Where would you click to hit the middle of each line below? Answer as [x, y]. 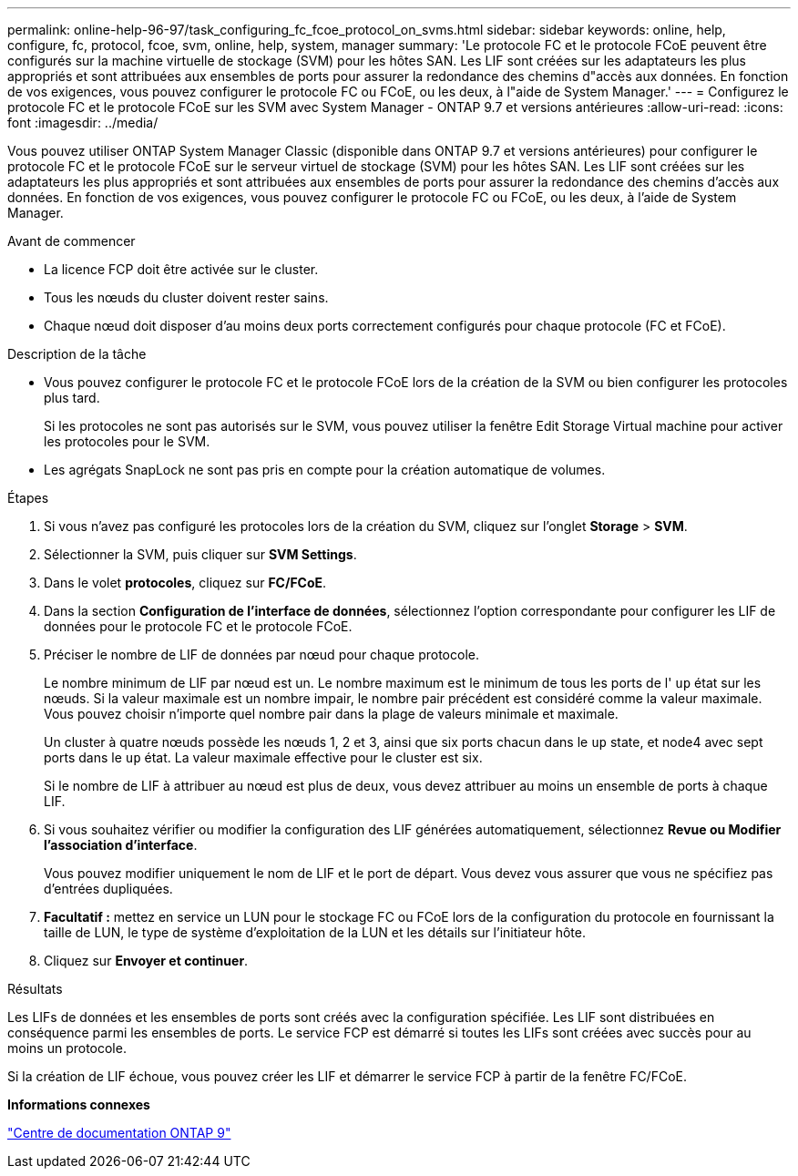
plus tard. [72, 398]
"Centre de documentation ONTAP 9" [119, 1133]
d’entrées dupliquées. [108, 889]
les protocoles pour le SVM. [127, 441]
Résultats [35, 989]
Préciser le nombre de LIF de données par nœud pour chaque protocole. [261, 654]
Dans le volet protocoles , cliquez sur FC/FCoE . [185, 583]
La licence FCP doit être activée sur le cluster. [181, 269]
